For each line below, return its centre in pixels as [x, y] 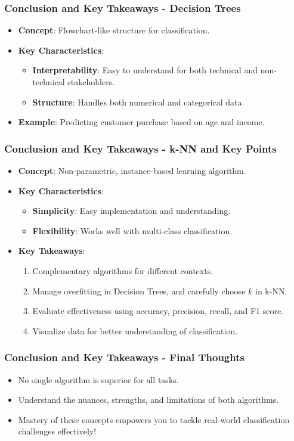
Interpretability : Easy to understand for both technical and [145, 70]
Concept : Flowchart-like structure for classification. [114, 30]
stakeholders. [91, 82]
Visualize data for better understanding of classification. [135, 330]
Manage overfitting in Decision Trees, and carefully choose [139, 291]
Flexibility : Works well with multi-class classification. [132, 230]
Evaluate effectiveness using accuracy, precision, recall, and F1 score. [158, 311]
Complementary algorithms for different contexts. [123, 270]
